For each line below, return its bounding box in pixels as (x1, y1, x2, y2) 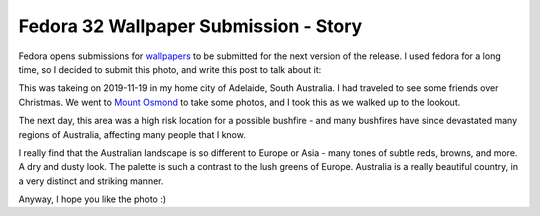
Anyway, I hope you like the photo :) (18, 193, 167, 205)
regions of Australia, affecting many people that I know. (18, 128, 247, 140)
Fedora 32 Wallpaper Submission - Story (18, 15, 363, 37)
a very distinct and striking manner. (18, 175, 164, 187)
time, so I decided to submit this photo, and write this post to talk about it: (18, 63, 322, 75)
